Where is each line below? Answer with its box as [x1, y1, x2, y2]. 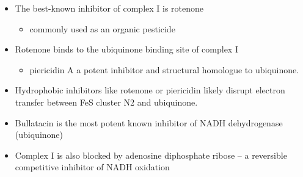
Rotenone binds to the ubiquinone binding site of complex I [15, 43, 238, 56]
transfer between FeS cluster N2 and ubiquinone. [15, 95, 198, 108]
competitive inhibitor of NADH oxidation [15, 161, 170, 173]
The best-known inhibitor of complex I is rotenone [15, 2, 204, 14]
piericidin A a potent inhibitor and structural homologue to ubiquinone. [29, 63, 299, 76]
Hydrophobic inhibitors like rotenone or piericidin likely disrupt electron [15, 84, 285, 96]
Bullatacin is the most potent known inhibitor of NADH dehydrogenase [15, 116, 283, 129]
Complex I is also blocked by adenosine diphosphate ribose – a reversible [15, 148, 287, 161]
